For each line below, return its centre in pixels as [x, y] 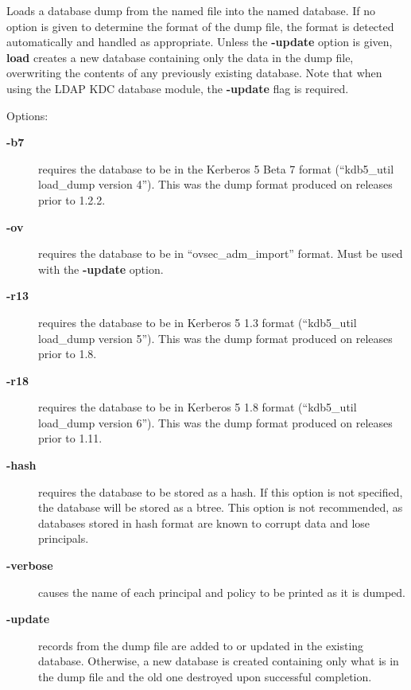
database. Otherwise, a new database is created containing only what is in [219, 661]
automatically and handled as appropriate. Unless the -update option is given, [200, 42]
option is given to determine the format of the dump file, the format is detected [200, 26]
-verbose [30, 565]
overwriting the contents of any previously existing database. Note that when [194, 73]
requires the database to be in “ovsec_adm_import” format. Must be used [221, 253]
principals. [64, 538]
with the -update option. [101, 269]
